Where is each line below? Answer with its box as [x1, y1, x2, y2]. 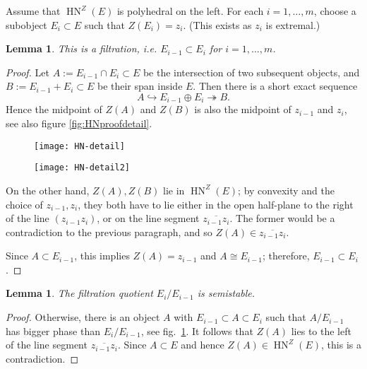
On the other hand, [6, 182, 90, 197]
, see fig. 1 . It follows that [140, 323, 253, 338]
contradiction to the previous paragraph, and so [6, 224, 212, 239]
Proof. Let [6, 64, 49, 79]
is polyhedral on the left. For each [116, 4, 264, 18]
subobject [6, 17, 47, 32]
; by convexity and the [238, 182, 335, 197]
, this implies [74, 248, 130, 263]
